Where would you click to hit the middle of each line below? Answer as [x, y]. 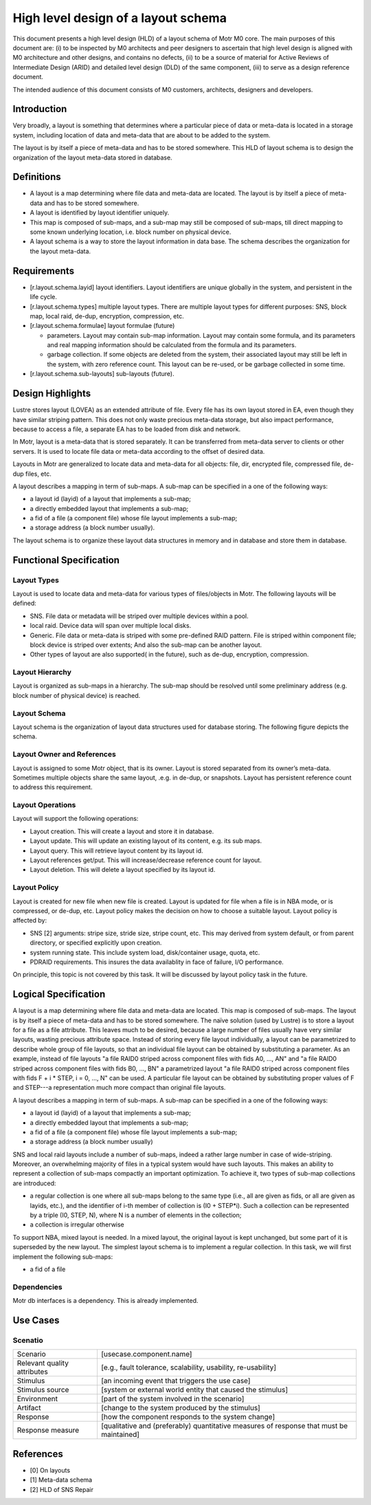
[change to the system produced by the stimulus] [180, 1408]
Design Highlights [52, 394]
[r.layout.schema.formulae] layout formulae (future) [102, 326]
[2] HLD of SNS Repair [62, 1489]
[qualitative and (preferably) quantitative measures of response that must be [224, 1426]
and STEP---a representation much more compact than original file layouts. [119, 1088]
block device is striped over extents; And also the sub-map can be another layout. [146, 645]
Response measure [48, 1430]
